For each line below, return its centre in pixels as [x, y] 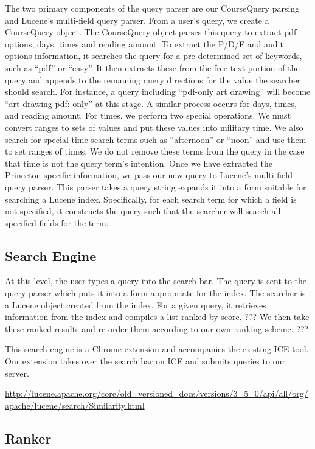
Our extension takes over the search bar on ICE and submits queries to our [145, 361]
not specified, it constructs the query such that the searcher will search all [143, 211]
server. [17, 373]
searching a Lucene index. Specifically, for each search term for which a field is [151, 199]
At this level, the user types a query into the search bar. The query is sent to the [156, 281]
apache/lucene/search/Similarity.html [75, 405]
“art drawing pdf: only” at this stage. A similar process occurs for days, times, [151, 103]
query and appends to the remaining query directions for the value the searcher [153, 79]
